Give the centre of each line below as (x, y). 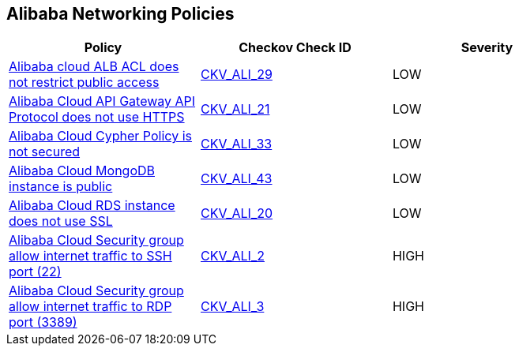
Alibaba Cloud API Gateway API (102, 101)
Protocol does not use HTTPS (97, 117)
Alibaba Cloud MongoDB (82, 171)
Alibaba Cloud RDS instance (92, 206)
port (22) (35, 272)
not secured (45, 152)
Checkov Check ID (295, 48)
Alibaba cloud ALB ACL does (94, 67)
